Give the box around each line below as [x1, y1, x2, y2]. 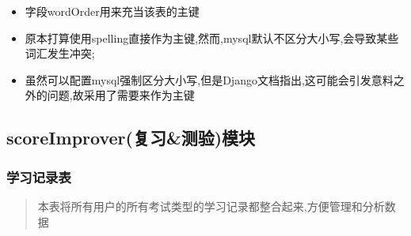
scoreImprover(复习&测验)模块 [6, 125, 256, 150]
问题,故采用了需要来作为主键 [47, 87, 195, 103]
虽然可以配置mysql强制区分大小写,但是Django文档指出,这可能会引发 [25, 71, 371, 88]
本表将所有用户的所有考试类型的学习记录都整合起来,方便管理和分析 [37, 197, 385, 214]
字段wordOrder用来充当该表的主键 [25, 3, 200, 19]
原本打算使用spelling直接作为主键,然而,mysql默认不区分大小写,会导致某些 [25, 29, 399, 46]
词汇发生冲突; [25, 45, 95, 62]
